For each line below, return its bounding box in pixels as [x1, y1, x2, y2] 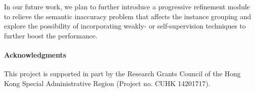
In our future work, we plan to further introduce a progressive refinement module [4, 1, 250, 11]
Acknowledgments [4, 49, 66, 60]
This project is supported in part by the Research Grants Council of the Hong [4, 68, 241, 79]
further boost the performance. [4, 30, 97, 40]
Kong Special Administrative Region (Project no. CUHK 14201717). [4, 78, 211, 88]
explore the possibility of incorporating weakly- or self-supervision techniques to [4, 21, 246, 31]
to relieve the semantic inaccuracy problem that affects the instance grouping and [4, 11, 252, 21]
